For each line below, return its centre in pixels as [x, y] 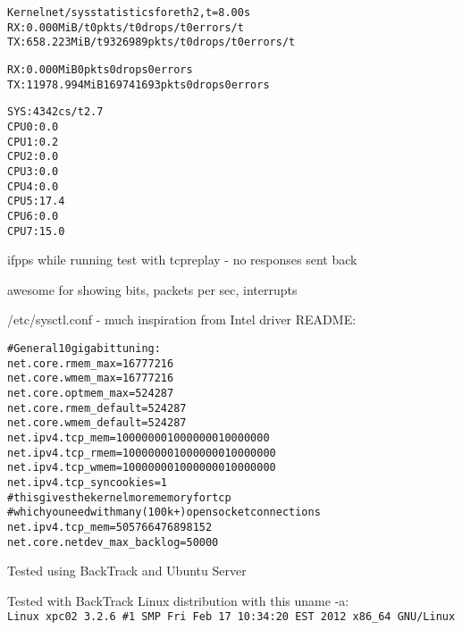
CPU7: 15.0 [36, 231]
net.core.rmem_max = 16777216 [91, 363]
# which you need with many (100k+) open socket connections [164, 512]
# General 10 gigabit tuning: [84, 348]
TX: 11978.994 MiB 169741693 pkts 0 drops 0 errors [139, 84]
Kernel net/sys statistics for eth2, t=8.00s [129, 13]
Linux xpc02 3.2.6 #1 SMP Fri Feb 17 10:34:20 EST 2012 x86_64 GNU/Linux [231, 617]
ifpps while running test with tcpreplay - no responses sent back [182, 260]
